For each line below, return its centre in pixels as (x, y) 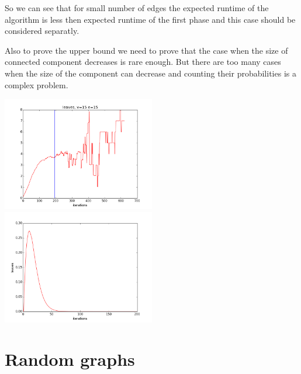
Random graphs (70, 359)
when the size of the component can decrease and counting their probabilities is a (150, 73)
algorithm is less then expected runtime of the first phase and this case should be (150, 19)
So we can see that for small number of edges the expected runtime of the (137, 8)
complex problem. (37, 84)
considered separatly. (42, 31)
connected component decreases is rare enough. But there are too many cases (143, 62)
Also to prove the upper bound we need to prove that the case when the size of (146, 50)
